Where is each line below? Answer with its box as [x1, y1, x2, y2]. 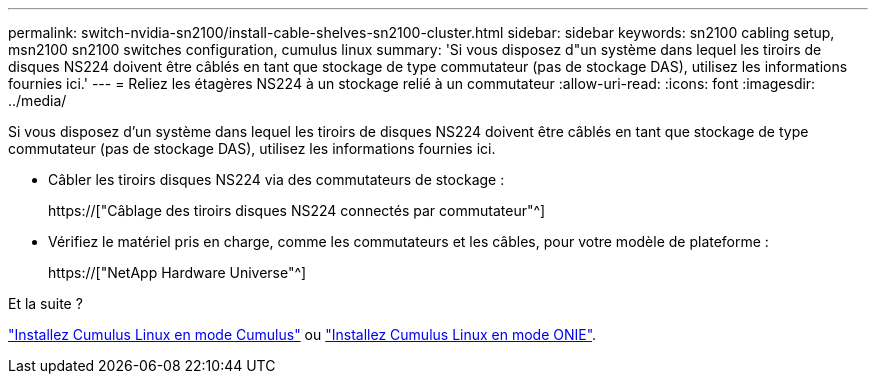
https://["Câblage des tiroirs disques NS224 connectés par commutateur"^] [48, 202, 546, 219]
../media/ [8, 92, 67, 109]
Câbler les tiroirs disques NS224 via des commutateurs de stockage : [48, 171, 505, 188]
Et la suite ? [8, 295, 83, 312]
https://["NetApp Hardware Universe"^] [48, 264, 307, 281]
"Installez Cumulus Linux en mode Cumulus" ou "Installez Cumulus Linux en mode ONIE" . [8, 326, 597, 343]
